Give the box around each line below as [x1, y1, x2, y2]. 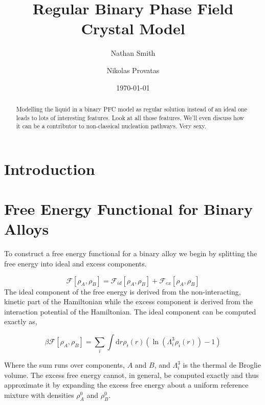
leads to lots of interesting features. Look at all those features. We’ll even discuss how [16, 113, 244, 122]
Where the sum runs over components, [4, 359, 125, 370]
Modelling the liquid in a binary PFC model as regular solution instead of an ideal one [16, 104, 247, 113]
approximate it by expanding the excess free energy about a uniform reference [4, 379, 249, 390]
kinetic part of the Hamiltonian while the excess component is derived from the [4, 296, 253, 307]
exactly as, [4, 316, 37, 327]
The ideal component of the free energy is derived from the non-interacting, [4, 286, 241, 297]
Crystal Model [81, 18, 185, 39]
